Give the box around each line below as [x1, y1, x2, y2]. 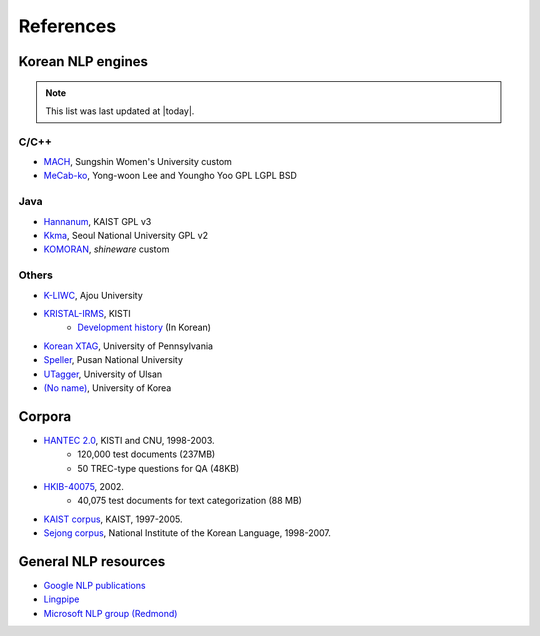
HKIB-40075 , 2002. [43, 480, 125, 492]
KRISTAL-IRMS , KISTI [43, 307, 132, 319]
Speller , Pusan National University [43, 354, 184, 366]
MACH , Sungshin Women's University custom [43, 156, 232, 168]
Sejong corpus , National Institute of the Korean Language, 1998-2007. [43, 527, 332, 539]
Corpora [18, 408, 72, 425]
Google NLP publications [43, 580, 146, 592]
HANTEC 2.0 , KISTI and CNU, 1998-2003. [43, 434, 215, 446]
